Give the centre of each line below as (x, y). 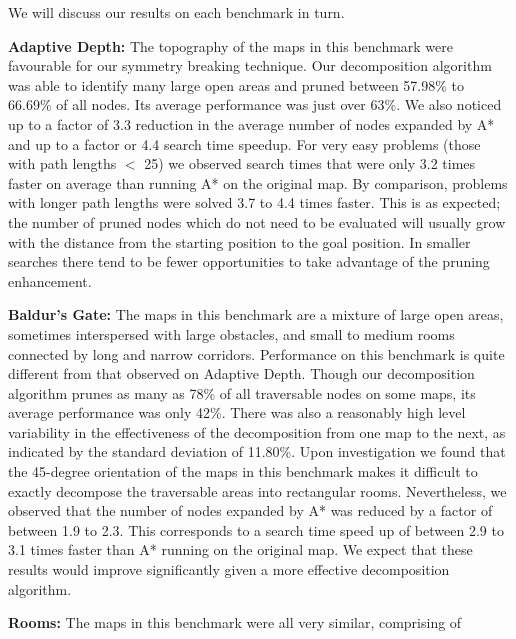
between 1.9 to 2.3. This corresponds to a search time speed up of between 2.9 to (256, 529)
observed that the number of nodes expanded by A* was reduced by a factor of (250, 510)
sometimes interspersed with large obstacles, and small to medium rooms (231, 333)
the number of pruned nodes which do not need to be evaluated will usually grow (257, 221)
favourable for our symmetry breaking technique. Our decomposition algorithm (250, 65)
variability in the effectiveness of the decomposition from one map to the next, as (257, 431)
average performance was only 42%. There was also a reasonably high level (237, 412)
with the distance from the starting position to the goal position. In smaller (239, 241)
